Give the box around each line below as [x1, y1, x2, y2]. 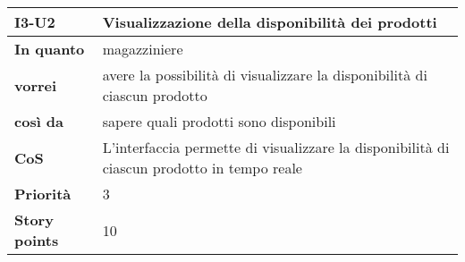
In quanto [14, 38, 85, 59]
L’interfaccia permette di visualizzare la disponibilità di [102, 137, 450, 157]
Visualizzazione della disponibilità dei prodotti [102, 12, 437, 32]
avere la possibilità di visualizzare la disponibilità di [102, 64, 427, 85]
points [14, 230, 59, 250]
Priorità [14, 183, 72, 204]
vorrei [14, 74, 57, 96]
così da [14, 111, 64, 131]
